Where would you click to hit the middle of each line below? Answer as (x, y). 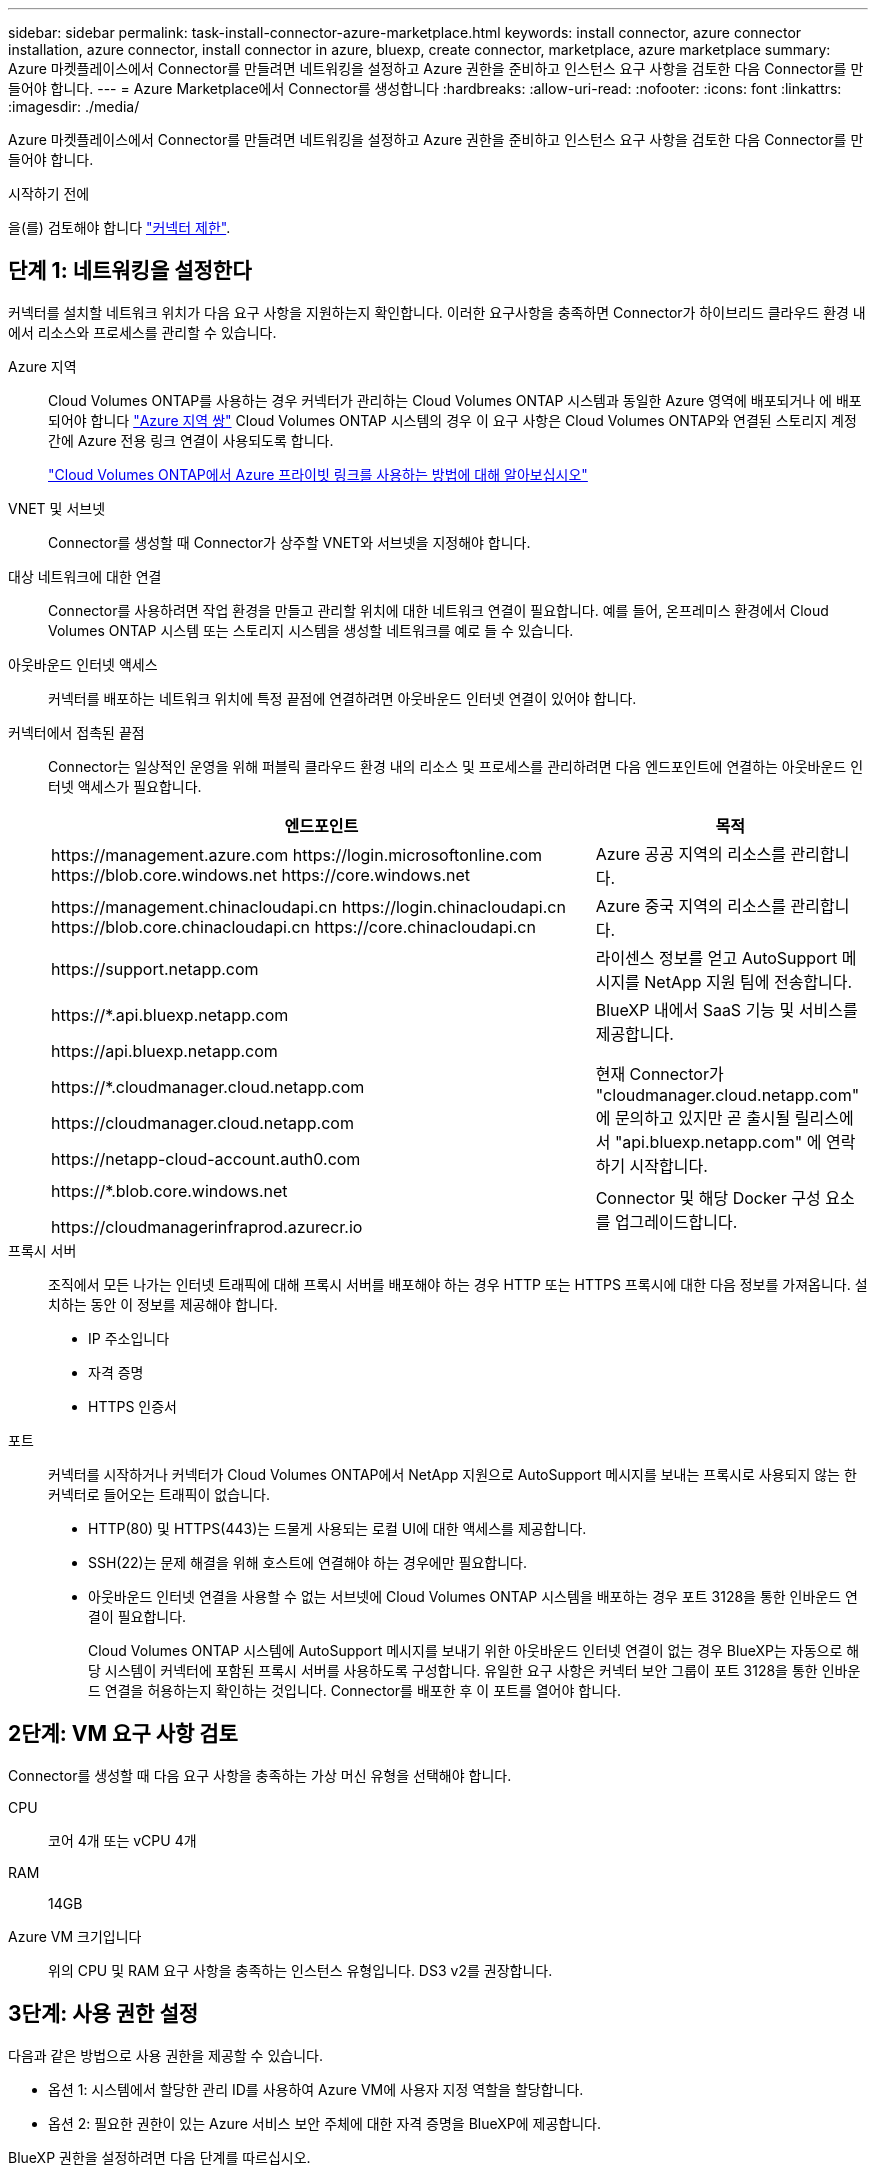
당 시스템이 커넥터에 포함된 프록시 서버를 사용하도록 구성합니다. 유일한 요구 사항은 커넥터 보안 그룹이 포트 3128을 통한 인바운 (474, 1670)
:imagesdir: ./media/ (74, 106)
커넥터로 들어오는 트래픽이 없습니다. (159, 1494)
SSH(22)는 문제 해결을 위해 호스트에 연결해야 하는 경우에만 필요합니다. (307, 1562)
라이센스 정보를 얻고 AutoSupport (716, 957)
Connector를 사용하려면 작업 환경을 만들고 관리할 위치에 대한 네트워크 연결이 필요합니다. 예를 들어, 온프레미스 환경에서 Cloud (438, 610)
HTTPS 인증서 (132, 1406)
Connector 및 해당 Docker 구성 (708, 1197)
